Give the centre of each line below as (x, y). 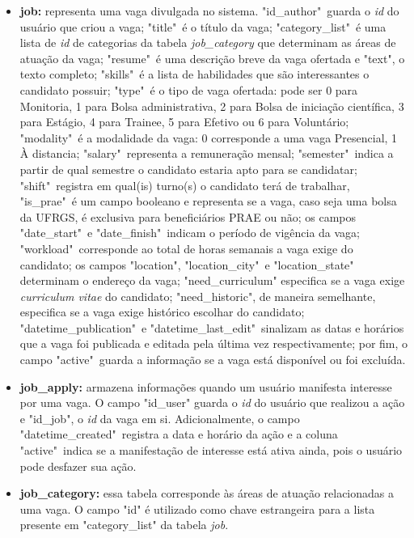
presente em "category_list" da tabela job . (124, 525)
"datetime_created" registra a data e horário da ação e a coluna (179, 434)
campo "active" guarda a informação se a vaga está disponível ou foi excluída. (213, 360)
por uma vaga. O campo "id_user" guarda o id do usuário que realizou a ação (212, 402)
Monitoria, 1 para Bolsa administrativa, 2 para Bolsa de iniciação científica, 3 (212, 106)
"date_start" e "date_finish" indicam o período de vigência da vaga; (190, 233)
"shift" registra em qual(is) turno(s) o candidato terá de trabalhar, (185, 185)
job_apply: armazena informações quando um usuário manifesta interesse (206, 386)
